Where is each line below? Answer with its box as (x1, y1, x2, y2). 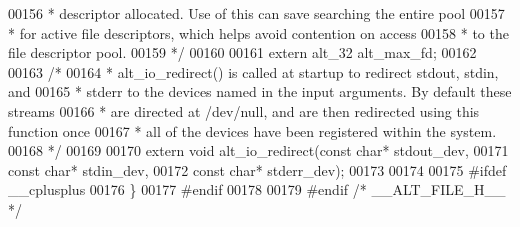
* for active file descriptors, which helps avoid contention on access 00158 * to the (8, 22, 509, 43)
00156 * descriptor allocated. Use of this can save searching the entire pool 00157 (8, 3, 505, 23)
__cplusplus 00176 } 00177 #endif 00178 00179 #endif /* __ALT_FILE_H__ (8, 179, 506, 200)
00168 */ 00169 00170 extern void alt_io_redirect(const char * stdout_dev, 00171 (8, 140, 509, 161)
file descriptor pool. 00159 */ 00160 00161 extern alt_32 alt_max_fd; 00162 (8, 42, 477, 63)
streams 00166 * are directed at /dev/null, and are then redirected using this (8, 100, 480, 121)
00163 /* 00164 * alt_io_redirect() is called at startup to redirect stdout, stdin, (8, 61, 499, 82)
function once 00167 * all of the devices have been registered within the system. (8, 120, 497, 141)
